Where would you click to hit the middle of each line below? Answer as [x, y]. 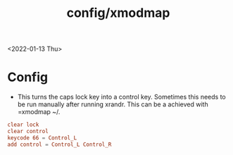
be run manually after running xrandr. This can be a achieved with [113, 104]
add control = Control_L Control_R [59, 144]
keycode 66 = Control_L [42, 138]
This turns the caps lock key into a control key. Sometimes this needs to [122, 97]
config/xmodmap [118, 13]
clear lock [23, 125]
